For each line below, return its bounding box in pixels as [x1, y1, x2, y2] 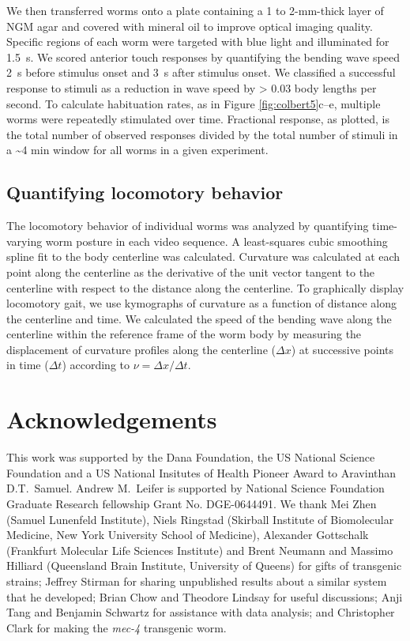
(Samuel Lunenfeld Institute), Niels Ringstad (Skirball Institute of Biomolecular [6, 511, 394, 527]
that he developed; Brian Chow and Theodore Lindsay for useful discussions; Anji [6, 588, 403, 605]
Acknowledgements [6, 403, 217, 436]
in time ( [6, 356, 49, 373]
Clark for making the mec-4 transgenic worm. [6, 619, 227, 635]
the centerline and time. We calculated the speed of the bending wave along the [6, 310, 392, 326]
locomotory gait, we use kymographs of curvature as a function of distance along [6, 295, 397, 311]
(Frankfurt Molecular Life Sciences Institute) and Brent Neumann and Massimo [6, 541, 393, 558]
